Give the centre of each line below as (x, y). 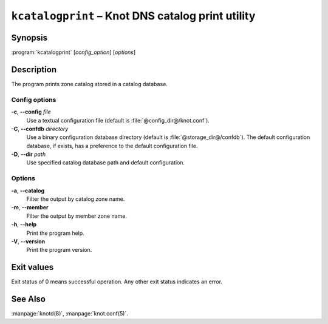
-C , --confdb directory (40, 129)
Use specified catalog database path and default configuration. (106, 163)
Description (34, 69)
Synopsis (29, 37)
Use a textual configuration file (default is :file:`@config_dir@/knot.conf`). (118, 120)
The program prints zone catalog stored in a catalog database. (90, 84)
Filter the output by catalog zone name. (76, 199)
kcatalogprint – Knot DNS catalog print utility (133, 16)
